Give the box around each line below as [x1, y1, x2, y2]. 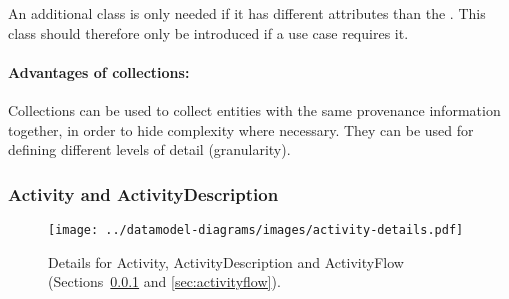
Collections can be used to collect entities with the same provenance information [8, 99, 501, 120]
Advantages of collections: [8, 61, 190, 82]
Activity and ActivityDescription [8, 181, 279, 206]
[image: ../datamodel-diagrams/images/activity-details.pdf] [48, 222, 464, 237]
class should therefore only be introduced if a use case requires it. [8, 22, 409, 43]
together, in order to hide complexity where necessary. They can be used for [8, 119, 474, 140]
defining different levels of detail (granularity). [8, 139, 291, 160]
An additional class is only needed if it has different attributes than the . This [8, 3, 486, 23]
